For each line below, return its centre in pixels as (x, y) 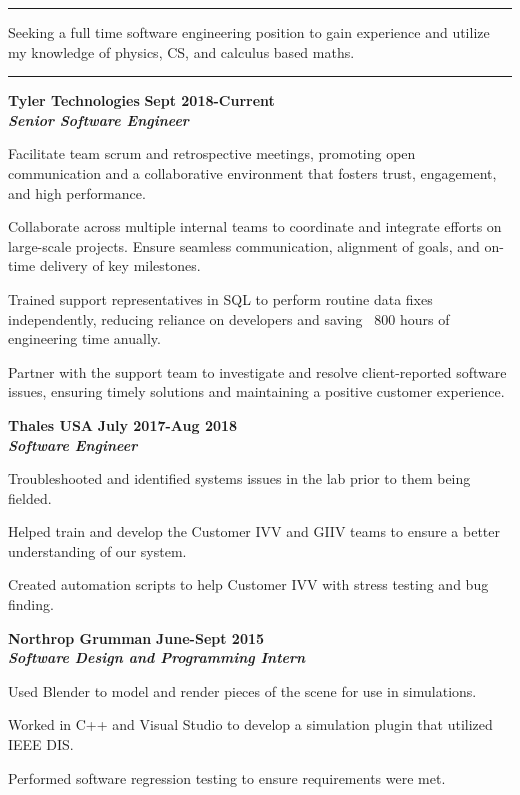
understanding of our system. (97, 550)
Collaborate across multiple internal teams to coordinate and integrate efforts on (255, 226)
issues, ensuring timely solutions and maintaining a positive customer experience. (256, 391)
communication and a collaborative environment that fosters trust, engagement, (252, 172)
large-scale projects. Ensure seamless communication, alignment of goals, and (244, 245)
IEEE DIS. (41, 744)
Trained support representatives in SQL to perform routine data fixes (220, 298)
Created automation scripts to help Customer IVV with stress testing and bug (248, 584)
